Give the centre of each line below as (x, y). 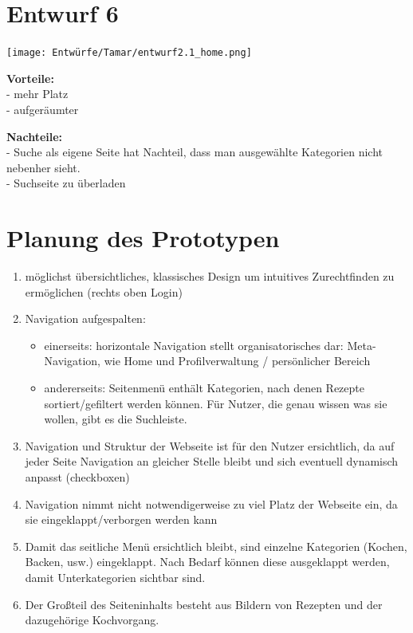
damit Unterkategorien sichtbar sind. (115, 577)
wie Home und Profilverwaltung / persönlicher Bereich (237, 361)
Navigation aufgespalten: (85, 318)
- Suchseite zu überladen (66, 183)
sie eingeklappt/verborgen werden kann (121, 519)
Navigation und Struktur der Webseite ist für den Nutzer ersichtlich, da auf (210, 445)
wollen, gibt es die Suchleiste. (116, 419)
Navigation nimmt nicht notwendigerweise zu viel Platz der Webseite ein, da (211, 503)
